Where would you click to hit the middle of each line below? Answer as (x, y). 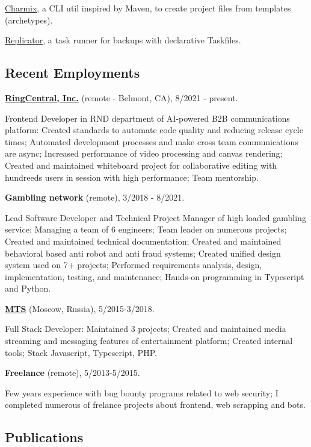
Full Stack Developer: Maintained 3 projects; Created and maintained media (146, 329)
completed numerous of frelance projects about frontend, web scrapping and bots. (155, 405)
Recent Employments (72, 73)
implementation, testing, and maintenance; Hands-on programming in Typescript (155, 276)
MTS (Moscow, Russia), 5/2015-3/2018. (80, 308)
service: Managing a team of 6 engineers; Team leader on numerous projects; (146, 229)
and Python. (28, 288)
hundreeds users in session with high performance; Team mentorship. (132, 177)
